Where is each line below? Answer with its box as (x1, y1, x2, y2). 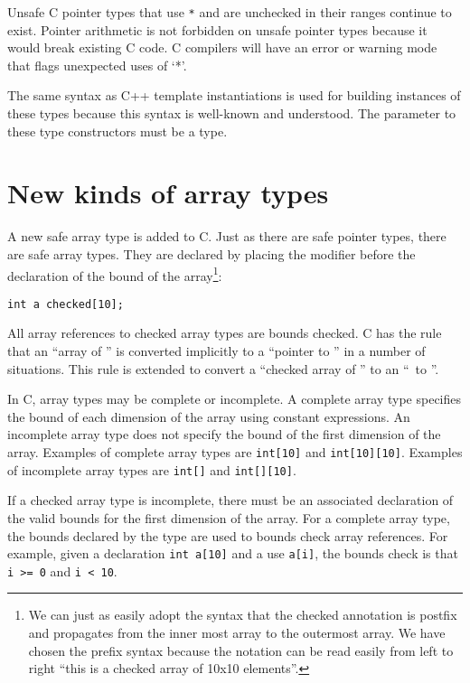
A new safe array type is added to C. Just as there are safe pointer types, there (7, 227, 446, 246)
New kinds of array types (7, 174, 329, 211)
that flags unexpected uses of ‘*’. (7, 55, 187, 74)
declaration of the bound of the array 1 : (7, 263, 222, 285)
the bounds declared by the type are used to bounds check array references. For (7, 526, 448, 545)
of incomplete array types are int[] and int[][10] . (7, 460, 296, 479)
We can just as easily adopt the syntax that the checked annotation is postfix (28, 605, 457, 624)
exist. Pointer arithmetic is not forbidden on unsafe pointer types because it (7, 20, 428, 39)
